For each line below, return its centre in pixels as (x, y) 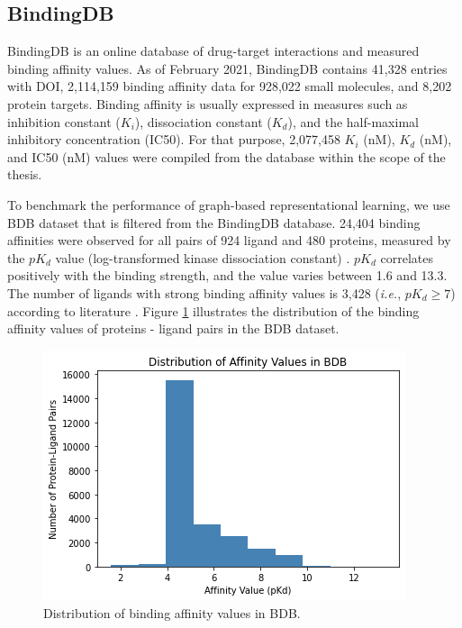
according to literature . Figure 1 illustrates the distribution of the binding (213, 310)
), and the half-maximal (353, 121)
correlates (407, 257)
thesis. (25, 174)
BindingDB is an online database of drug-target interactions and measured (213, 51)
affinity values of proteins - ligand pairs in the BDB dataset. (173, 328)
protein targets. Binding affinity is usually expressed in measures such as (208, 103)
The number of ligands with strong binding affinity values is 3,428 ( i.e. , (204, 292)
